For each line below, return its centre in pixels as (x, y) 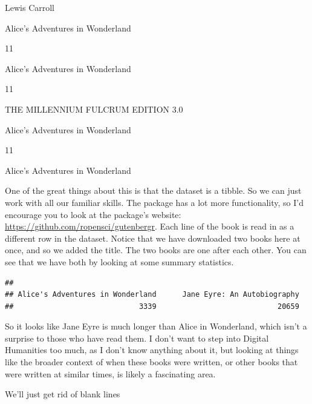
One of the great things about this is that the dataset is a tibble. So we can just (153, 190)
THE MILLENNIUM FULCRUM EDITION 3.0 (94, 109)
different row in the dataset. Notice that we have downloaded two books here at (153, 238)
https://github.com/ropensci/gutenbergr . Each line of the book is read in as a (150, 226)
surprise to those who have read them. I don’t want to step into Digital (137, 338)
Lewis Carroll (30, 7)
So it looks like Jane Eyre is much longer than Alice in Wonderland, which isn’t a (156, 326)
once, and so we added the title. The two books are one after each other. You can (156, 250)
